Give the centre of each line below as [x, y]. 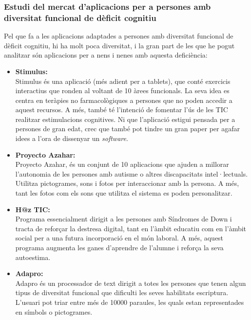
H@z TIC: [33, 209]
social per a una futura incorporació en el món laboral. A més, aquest [119, 238]
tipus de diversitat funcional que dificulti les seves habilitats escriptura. [122, 292]
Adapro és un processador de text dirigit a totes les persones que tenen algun [131, 283]
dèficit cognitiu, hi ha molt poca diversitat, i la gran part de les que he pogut [119, 45]
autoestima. [33, 257]
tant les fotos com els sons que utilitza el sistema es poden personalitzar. [124, 193]
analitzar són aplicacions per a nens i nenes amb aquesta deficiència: [106, 55]
